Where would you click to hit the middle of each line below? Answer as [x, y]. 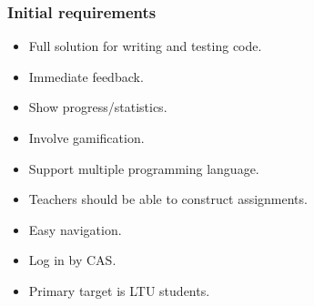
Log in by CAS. [72, 260]
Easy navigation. [75, 229]
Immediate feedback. [86, 76]
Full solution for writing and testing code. [145, 46]
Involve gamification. [86, 138]
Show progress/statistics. [98, 107]
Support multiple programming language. [144, 168]
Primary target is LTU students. [119, 290]
